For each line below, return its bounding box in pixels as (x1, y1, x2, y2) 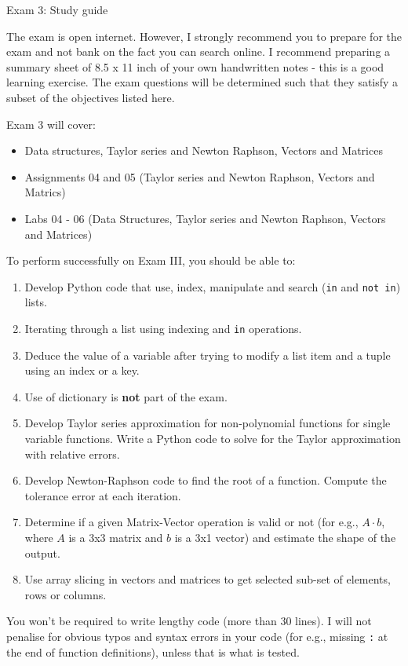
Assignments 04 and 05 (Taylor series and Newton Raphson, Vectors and (24, 168, 375, 185)
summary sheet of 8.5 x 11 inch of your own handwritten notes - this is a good (6, 58, 384, 75)
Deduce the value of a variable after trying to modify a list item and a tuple (24, 346, 391, 363)
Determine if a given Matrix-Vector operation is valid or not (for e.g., (24, 514, 359, 530)
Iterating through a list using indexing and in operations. (24, 320, 302, 336)
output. (24, 544, 60, 561)
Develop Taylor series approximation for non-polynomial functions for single (24, 415, 391, 431)
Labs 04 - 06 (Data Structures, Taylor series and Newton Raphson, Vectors (24, 210, 386, 226)
